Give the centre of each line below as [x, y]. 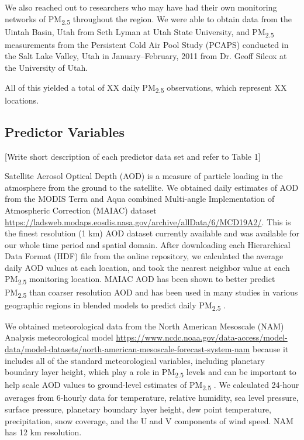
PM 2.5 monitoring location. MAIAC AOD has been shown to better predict [140, 280]
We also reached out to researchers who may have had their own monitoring [141, 7]
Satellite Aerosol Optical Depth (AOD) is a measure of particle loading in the [144, 176]
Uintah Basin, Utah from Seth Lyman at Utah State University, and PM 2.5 [139, 32]
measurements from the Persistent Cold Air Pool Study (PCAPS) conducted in [147, 44]
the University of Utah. [46, 68]
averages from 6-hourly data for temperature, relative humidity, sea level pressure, [152, 398]
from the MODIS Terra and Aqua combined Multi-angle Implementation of [140, 199]
